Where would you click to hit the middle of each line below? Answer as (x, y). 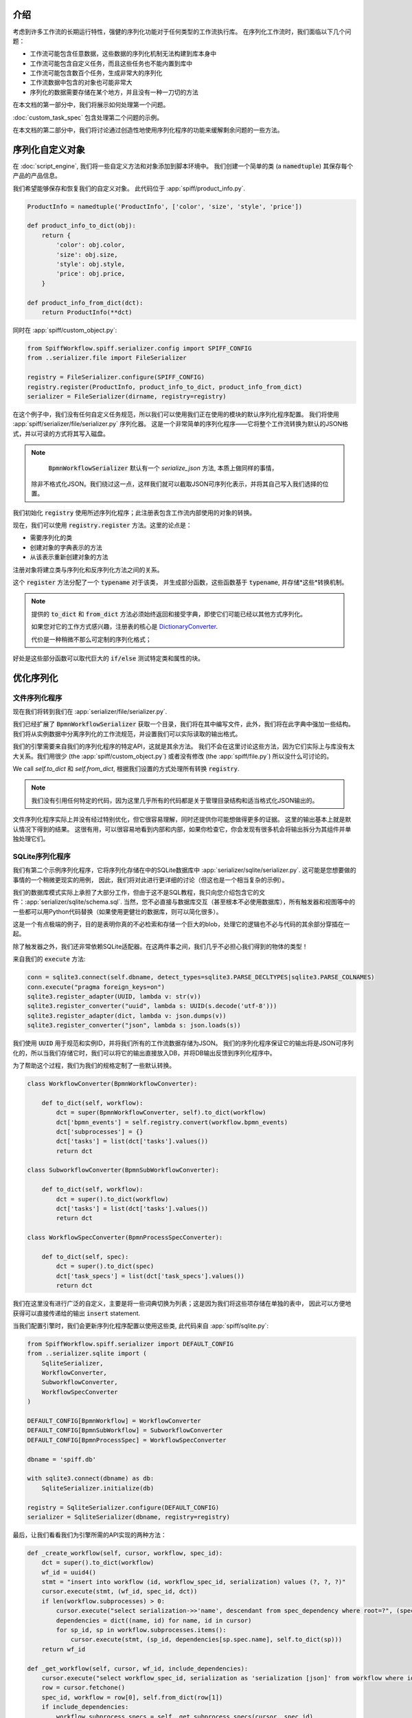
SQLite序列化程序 (42, 856)
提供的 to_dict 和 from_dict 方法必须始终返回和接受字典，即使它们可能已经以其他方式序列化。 (169, 614)
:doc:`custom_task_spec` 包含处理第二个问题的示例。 (88, 118)
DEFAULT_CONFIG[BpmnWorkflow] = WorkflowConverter (114, 1421)
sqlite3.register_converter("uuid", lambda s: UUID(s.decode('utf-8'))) (152, 1006)
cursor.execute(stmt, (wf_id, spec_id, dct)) (119, 1592)
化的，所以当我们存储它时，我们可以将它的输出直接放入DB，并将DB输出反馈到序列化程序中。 (144, 1053)
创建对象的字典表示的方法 (66, 547)
